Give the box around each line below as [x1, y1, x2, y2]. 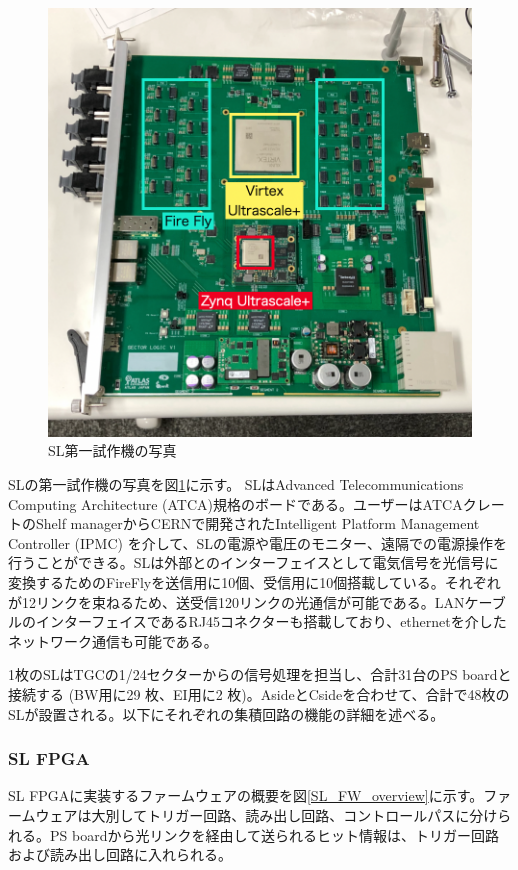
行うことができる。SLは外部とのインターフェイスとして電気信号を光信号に [8, 552, 499, 573]
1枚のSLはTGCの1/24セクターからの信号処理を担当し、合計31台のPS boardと [8, 664, 512, 685]
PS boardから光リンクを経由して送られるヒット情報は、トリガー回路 [49, 824, 500, 845]
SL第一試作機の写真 [48, 440, 177, 461]
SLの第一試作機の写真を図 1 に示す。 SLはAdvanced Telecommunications [8, 473, 464, 494]
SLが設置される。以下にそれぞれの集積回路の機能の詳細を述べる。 [8, 703, 445, 724]
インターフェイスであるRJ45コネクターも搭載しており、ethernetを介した [35, 611, 507, 632]
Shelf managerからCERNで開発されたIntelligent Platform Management [35, 513, 480, 534]
